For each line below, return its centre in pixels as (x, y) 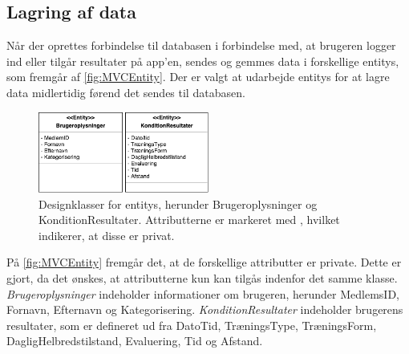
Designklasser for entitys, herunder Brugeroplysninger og (178, 203)
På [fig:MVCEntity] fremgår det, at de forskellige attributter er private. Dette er (204, 262)
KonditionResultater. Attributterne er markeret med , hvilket (189, 220)
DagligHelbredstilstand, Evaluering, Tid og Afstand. (135, 341)
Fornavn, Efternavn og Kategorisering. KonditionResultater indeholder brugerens (205, 309)
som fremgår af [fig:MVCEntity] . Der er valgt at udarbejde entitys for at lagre (198, 77)
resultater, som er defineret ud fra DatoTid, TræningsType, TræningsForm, (192, 325)
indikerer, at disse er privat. (107, 235)
